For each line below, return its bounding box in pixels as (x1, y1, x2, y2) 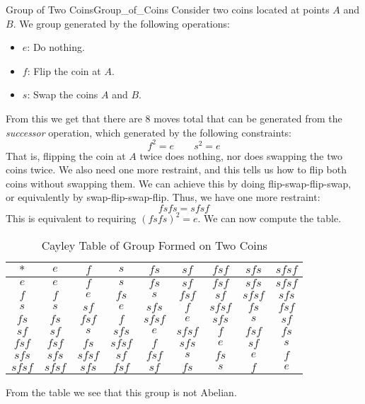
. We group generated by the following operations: (13, 16, 230, 30)
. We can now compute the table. (197, 211, 342, 226)
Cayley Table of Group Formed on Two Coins (41, 236, 267, 253)
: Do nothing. (27, 40, 85, 54)
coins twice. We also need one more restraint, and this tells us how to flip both (6, 162, 347, 177)
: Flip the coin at (27, 63, 101, 78)
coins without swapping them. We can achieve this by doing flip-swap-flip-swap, (6, 175, 352, 190)
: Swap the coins (27, 87, 98, 102)
